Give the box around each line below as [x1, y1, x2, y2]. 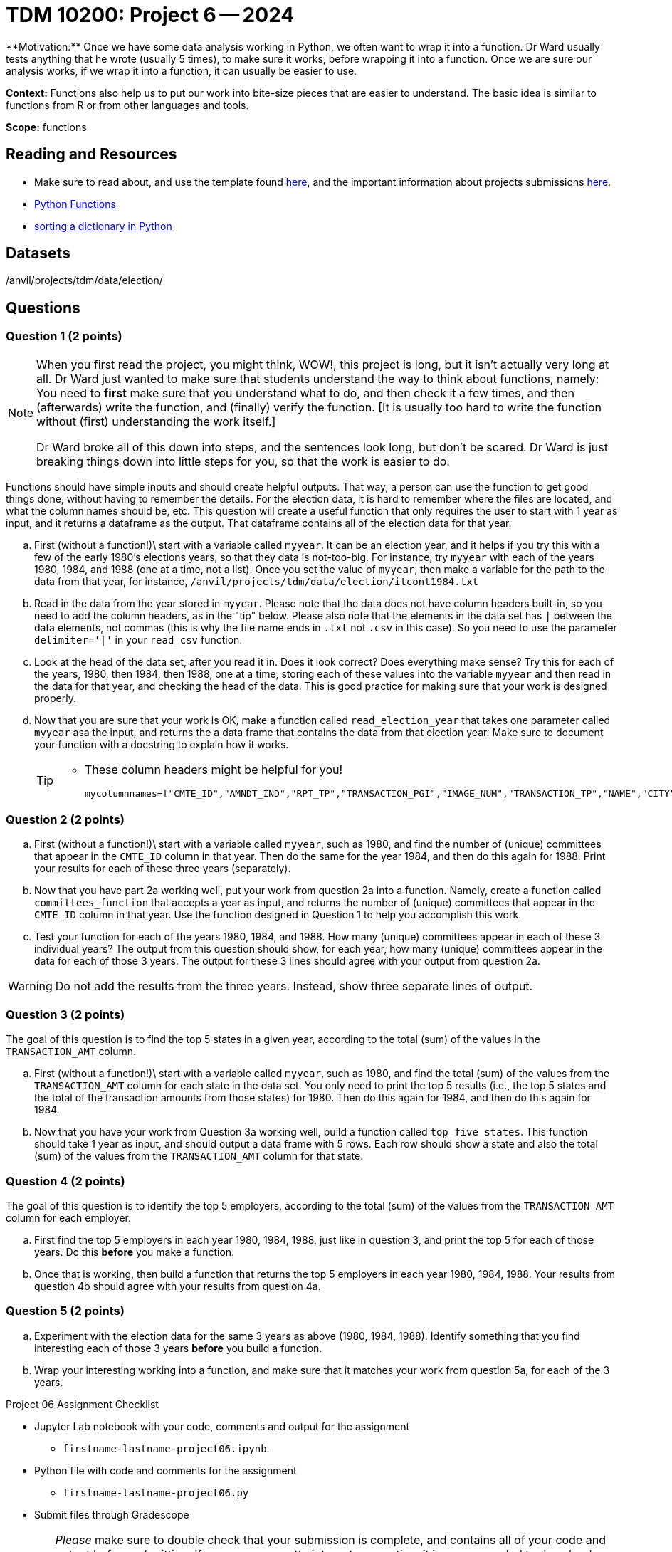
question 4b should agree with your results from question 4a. [34, 1279, 321, 1292]
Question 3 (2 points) [6, 1007, 125, 1022]
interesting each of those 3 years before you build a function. [34, 1341, 322, 1354]
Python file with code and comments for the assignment [34, 1464, 297, 1477]
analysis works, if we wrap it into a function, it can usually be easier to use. [6, 64, 357, 77]
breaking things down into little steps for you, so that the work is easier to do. [36, 453, 450, 468]
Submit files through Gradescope [34, 1508, 189, 1521]
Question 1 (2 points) [6, 329, 122, 344]
